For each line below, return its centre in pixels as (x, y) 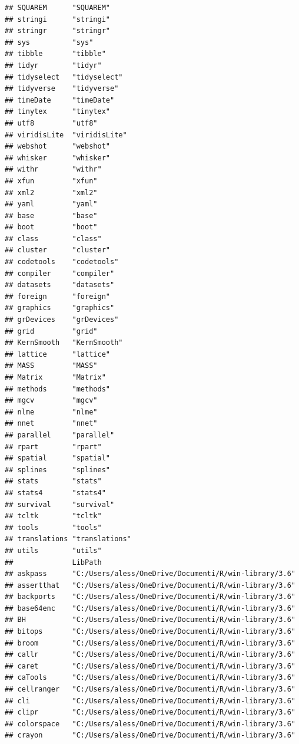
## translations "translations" (68, 539)
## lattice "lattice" (57, 354)
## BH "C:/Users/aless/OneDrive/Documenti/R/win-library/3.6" (150, 620)
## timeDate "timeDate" (60, 100)
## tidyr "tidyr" (53, 65)
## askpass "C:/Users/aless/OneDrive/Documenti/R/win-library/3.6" (150, 574)
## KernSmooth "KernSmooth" (64, 343)
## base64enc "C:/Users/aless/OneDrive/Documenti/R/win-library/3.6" (150, 608)
